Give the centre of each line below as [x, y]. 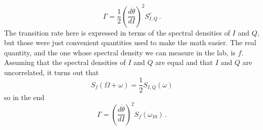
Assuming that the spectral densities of [65, 62]
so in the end [24, 97]
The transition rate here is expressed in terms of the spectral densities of [117, 32]
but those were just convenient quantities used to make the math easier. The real [130, 42]
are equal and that [184, 62]
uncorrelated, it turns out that [52, 72]
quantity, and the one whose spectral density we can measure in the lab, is [120, 52]
